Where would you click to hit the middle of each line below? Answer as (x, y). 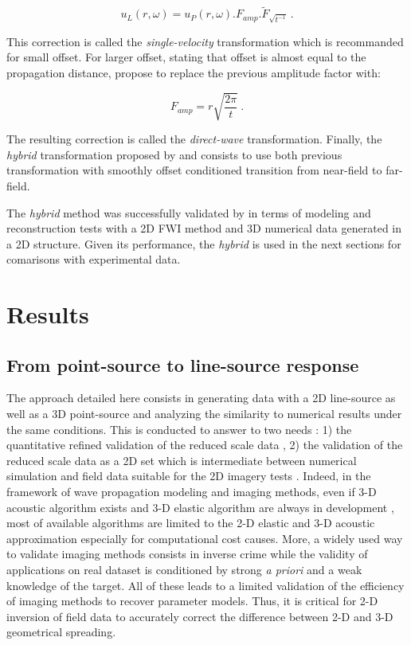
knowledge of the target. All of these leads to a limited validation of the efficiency (205, 585)
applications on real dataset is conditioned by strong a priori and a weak (184, 569)
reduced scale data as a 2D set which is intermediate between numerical (182, 460)
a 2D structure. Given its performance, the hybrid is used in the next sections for (204, 243)
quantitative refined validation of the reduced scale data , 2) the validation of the (205, 445)
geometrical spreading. (61, 632)
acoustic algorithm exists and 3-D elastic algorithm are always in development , (200, 507)
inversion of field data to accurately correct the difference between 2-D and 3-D (200, 616)
